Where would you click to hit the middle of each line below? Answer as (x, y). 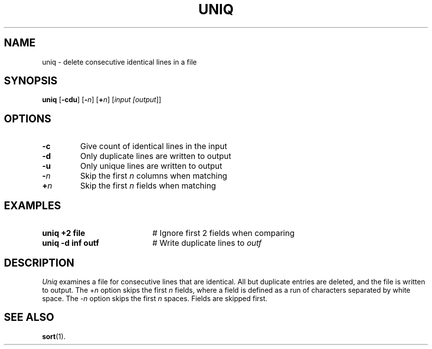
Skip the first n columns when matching (154, 176)
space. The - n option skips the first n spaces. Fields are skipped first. (155, 298)
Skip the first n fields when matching (148, 186)
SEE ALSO (29, 317)
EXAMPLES (33, 205)
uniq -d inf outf (71, 243)
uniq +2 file (64, 233)
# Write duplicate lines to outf (207, 243)
